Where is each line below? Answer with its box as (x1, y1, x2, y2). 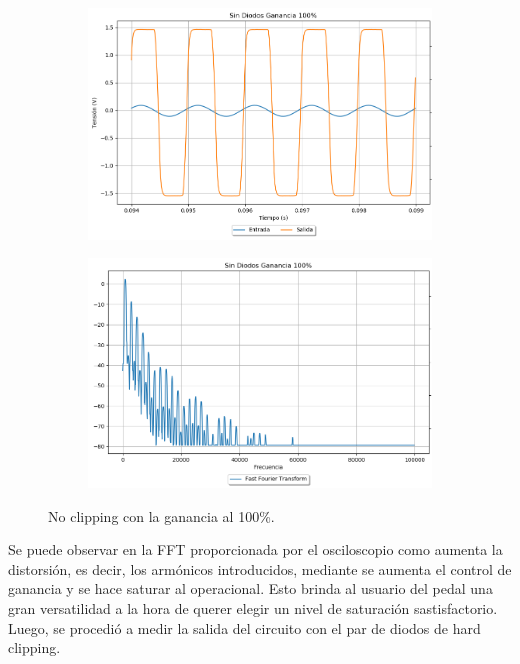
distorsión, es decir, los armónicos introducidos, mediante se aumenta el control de (8, 558, 512, 579)
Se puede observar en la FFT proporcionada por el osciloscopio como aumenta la (8, 539, 503, 560)
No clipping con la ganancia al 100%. (48, 505, 275, 526)
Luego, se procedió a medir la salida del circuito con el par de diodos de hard (8, 617, 481, 638)
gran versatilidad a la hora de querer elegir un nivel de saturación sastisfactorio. (8, 597, 498, 618)
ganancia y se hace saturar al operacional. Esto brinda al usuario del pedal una (8, 578, 493, 599)
